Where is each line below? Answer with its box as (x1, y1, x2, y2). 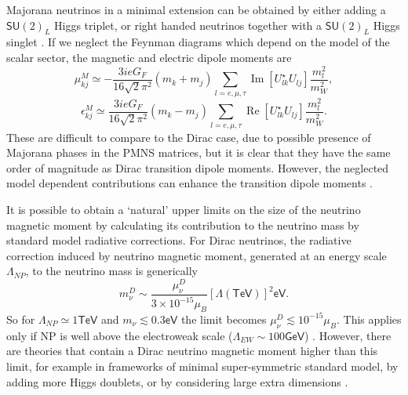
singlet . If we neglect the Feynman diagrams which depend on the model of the (6, 34, 390, 50)
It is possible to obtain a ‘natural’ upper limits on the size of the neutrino (6, 201, 361, 217)
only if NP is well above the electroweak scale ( (6, 327, 233, 343)
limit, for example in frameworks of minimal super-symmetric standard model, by (6, 357, 399, 374)
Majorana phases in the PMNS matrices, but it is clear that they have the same (6, 144, 391, 161)
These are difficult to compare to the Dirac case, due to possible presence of (6, 129, 371, 145)
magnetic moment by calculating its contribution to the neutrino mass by (6, 216, 359, 233)
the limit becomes (180, 310, 267, 327)
